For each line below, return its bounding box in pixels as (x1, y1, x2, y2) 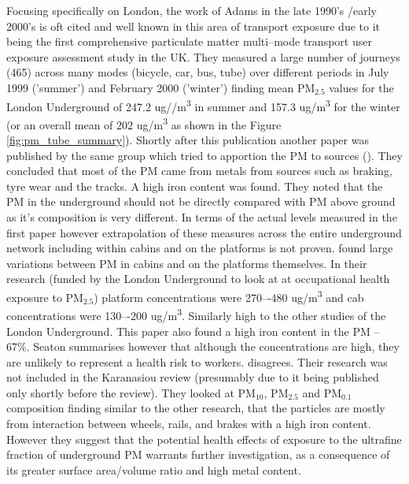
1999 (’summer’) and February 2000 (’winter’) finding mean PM (6, 79, 315, 95)
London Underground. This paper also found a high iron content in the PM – (6, 322, 380, 339)
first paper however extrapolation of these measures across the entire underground (6, 224, 402, 240)
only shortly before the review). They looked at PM (6, 384, 256, 400)
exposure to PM (6, 289, 83, 305)
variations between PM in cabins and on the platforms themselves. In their (6, 255, 367, 271)
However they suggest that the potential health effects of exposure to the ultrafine (6, 430, 402, 447)
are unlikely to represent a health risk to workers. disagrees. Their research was (6, 353, 388, 370)
